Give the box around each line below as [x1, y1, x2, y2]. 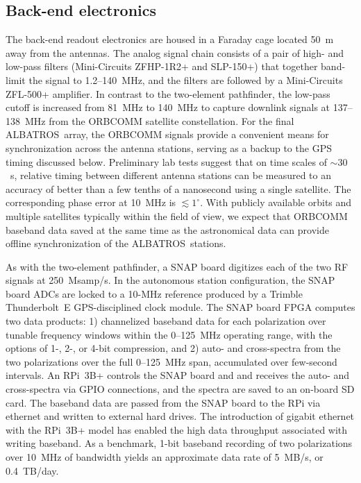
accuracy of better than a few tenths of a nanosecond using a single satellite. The [6, 181, 351, 196]
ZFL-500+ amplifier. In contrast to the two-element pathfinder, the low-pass [6, 86, 330, 101]
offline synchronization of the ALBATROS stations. [6, 236, 226, 251]
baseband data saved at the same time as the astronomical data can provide [6, 222, 329, 237]
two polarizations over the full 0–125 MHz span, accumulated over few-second [6, 354, 337, 368]
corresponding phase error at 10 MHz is [6, 195, 176, 210]
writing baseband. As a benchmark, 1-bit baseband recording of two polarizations [6, 436, 353, 450]
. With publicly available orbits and [200, 195, 352, 210]
